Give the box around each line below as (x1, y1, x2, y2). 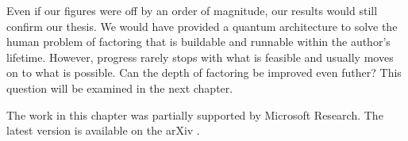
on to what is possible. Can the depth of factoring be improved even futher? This (6, 64, 402, 81)
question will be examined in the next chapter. (6, 79, 233, 96)
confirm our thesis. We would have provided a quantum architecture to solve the (6, 17, 398, 34)
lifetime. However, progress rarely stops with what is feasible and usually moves (6, 48, 394, 65)
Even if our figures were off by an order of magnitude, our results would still (6, 2, 378, 18)
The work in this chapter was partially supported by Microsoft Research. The (6, 106, 383, 123)
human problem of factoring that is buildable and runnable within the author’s (6, 33, 391, 50)
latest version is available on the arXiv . (6, 122, 200, 139)
